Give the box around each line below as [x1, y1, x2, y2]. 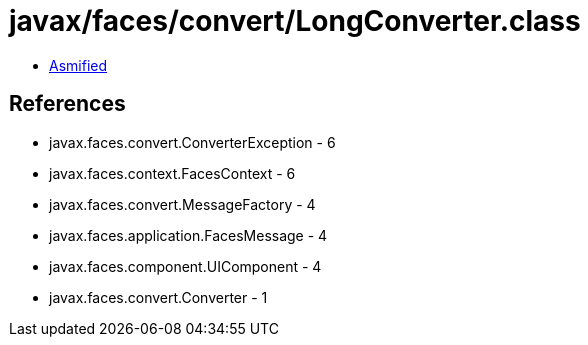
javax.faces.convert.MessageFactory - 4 [49, 195, 316, 213]
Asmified [49, 56, 108, 74]
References [9, 91, 126, 117]
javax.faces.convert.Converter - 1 [49, 288, 268, 306]
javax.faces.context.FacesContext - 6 [49, 164, 296, 182]
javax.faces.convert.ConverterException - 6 [49, 133, 336, 151]
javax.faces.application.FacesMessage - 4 [49, 226, 328, 244]
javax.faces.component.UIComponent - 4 [49, 257, 322, 275]
